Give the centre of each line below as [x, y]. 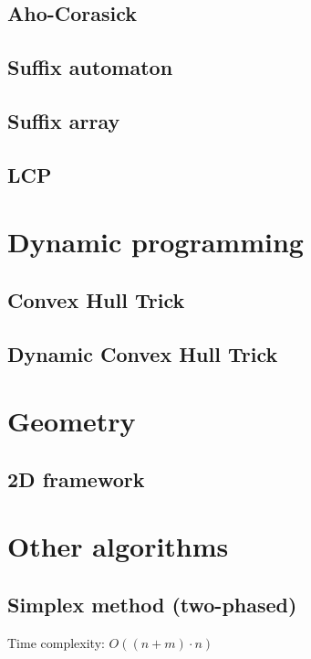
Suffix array [64, 120]
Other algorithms [118, 546]
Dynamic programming [155, 242]
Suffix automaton [90, 67]
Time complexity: [56, 642]
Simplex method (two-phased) [152, 604]
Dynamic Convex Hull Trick [143, 353]
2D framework [76, 478]
